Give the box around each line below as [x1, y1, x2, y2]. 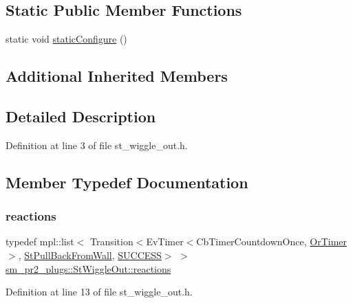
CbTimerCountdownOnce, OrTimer [196, 234, 347, 249]
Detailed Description [6, 105, 156, 126]
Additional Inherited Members [6, 65, 228, 87]
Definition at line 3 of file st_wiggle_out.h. [6, 137, 188, 152]
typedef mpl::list [6, 234, 74, 249]
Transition [89, 234, 133, 249]
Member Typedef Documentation [6, 171, 248, 192]
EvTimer [146, 234, 184, 249]
